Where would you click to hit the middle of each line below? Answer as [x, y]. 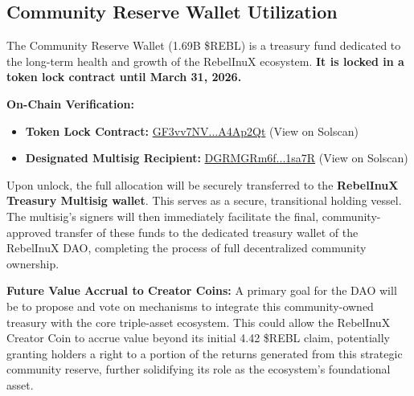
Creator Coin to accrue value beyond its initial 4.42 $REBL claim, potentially [198, 338]
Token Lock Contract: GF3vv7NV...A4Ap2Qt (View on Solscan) [192, 131]
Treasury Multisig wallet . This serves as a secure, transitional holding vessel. [204, 200]
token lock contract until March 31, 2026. [124, 77]
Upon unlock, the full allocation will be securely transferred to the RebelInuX [203, 184]
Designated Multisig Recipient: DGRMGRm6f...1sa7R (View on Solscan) [217, 158]
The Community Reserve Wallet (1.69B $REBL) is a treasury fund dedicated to [204, 45]
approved [29, 232]
